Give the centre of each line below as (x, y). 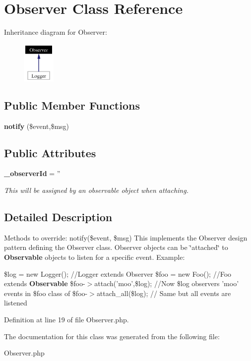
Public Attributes (50, 152)
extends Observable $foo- (45, 283)
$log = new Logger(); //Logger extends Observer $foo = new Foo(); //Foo (118, 273)
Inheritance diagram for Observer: (56, 32)
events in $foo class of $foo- (46, 293)
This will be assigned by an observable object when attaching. (96, 190)
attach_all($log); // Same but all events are (164, 293)
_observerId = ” (32, 173)
